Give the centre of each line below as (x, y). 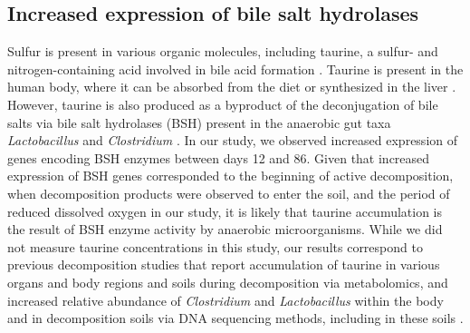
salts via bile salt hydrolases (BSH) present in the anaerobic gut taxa (199, 122)
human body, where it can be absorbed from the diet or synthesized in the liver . (232, 87)
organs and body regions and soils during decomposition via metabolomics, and (228, 282)
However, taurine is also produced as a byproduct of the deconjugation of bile (223, 104)
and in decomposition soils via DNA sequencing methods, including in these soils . (235, 318)
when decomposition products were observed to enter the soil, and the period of (229, 193)
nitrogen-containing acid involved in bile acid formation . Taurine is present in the (235, 69)
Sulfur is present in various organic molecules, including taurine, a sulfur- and (223, 51)
